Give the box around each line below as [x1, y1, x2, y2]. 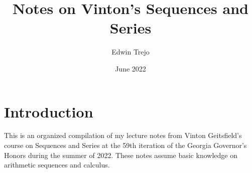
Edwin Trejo [111, 46, 150, 57]
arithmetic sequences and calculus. [4, 159, 110, 170]
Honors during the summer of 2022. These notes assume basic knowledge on [4, 149, 237, 160]
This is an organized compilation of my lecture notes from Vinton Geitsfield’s [4, 130, 242, 140]
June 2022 [115, 63, 146, 73]
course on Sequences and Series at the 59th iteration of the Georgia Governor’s [4, 140, 247, 150]
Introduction [4, 101, 93, 121]
